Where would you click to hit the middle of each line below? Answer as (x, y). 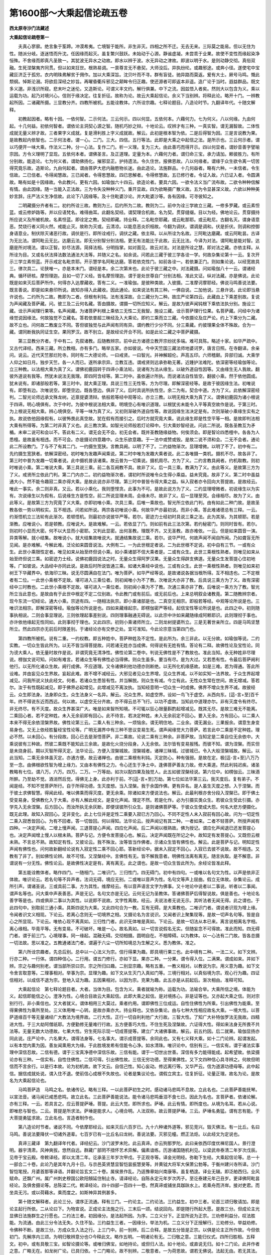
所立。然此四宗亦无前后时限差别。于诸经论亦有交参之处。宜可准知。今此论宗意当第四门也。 (104, 629)
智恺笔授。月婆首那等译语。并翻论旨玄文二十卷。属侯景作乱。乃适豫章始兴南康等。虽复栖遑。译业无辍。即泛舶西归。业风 (134, 1171)
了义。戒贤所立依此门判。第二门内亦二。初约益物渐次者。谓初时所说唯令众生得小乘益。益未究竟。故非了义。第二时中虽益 (134, 474)
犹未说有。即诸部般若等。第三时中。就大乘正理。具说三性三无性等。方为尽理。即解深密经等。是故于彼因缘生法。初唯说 (132, 383)
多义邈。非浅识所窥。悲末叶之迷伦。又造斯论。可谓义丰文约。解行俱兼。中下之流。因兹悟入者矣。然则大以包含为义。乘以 (134, 88)
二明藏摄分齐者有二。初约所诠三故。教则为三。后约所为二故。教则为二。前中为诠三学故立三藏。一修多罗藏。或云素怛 (139, 205)
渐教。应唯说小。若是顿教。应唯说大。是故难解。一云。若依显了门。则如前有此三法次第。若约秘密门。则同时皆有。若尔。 (134, 524)
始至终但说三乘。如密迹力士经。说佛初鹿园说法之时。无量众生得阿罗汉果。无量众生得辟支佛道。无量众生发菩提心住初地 (132, 559)
